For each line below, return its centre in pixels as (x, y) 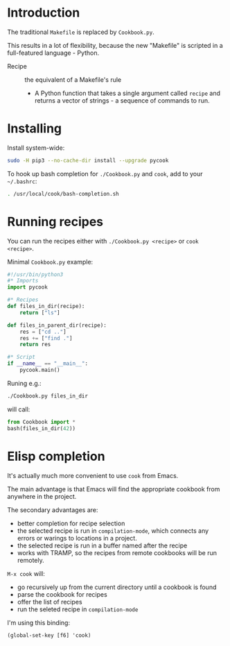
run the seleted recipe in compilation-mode (78, 609)
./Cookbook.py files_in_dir (48, 396)
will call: (19, 409)
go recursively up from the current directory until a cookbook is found (117, 587)
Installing (35, 129)
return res (35, 345)
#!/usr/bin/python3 (35, 274)
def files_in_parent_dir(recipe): (57, 325)
